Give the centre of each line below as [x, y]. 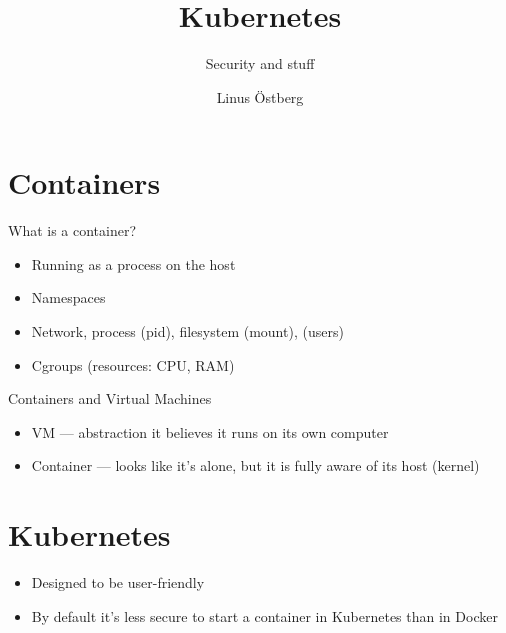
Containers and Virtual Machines [110, 398]
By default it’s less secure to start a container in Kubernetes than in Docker [264, 615]
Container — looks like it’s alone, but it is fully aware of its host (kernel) [255, 465]
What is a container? [72, 230]
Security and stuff [260, 63]
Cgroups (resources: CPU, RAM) [133, 364]
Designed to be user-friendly [118, 582]
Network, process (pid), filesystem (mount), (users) [187, 331]
